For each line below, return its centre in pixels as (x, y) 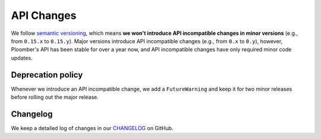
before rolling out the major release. (55, 97)
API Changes (44, 15)
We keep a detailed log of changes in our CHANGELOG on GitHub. (92, 128)
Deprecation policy (47, 75)
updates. (22, 58)
